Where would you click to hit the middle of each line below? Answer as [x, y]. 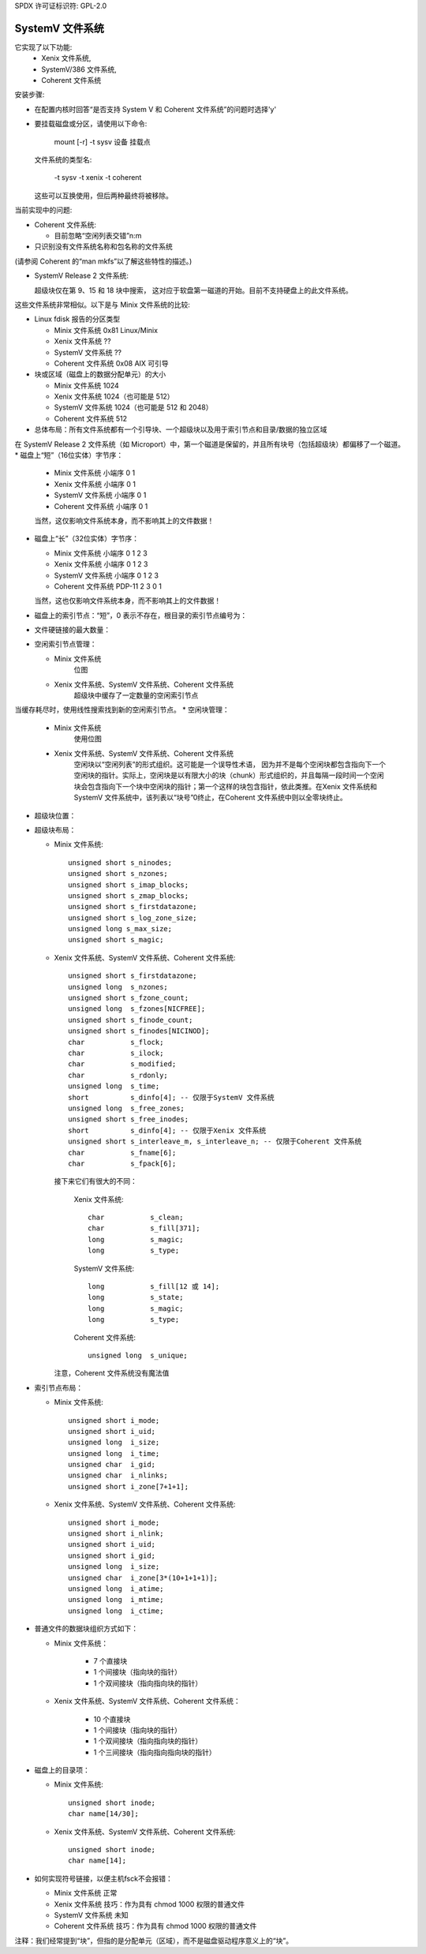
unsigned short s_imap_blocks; [129, 885]
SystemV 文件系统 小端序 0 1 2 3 [106, 575]
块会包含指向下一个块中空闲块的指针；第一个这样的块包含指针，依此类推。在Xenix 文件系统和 [226, 786]
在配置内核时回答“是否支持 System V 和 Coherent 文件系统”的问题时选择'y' [155, 109]
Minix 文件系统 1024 [87, 385]
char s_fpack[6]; [122, 1163]
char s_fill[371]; [144, 1228]
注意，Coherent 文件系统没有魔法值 [112, 1373]
